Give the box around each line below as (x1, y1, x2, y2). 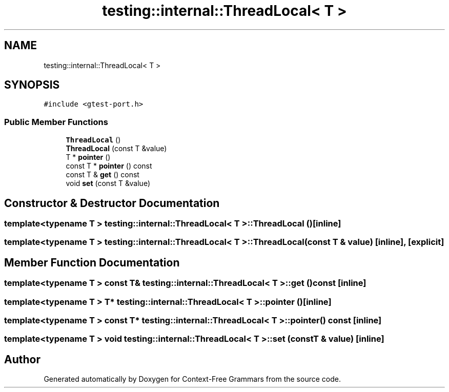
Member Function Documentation (4, 256, 180, 269)
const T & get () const (66, 170, 139, 179)
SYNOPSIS (4, 78, 60, 92)
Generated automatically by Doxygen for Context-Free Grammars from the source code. (44, 375, 341, 384)
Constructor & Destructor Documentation (4, 196, 220, 210)
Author (4, 353, 40, 366)
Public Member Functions (4, 116, 108, 127)
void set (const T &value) (66, 179, 151, 188)
